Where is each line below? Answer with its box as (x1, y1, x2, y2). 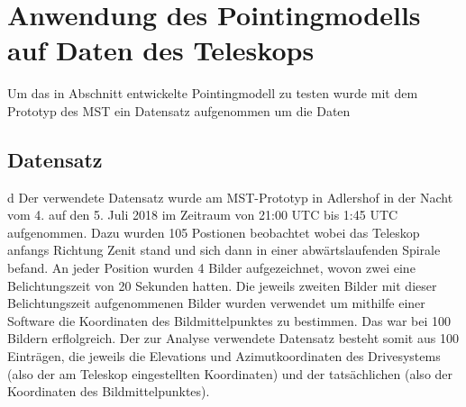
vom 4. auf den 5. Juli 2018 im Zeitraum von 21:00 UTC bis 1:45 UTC (7, 205, 398, 224)
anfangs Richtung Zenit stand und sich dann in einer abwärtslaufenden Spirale (7, 240, 441, 259)
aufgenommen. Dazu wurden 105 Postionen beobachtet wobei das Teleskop (7, 222, 420, 241)
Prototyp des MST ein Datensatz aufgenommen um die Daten (7, 101, 351, 120)
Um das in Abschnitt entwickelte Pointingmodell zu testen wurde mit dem (7, 84, 418, 103)
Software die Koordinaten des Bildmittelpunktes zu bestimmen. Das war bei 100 (7, 311, 451, 330)
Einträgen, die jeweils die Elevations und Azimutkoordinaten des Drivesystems (7, 347, 441, 366)
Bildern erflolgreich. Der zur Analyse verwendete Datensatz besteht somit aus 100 (7, 329, 459, 348)
